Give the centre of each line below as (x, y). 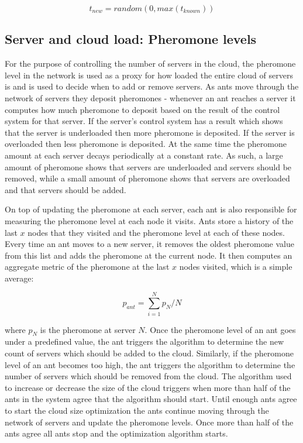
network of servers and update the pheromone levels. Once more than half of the (149, 422)
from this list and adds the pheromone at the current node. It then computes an (149, 255)
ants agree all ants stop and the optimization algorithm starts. (116, 433)
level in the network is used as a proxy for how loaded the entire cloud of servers (149, 75)
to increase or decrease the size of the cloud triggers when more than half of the (148, 387)
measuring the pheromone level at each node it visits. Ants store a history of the (149, 220)
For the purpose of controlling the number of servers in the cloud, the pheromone (150, 63)
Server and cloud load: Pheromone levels (131, 39)
